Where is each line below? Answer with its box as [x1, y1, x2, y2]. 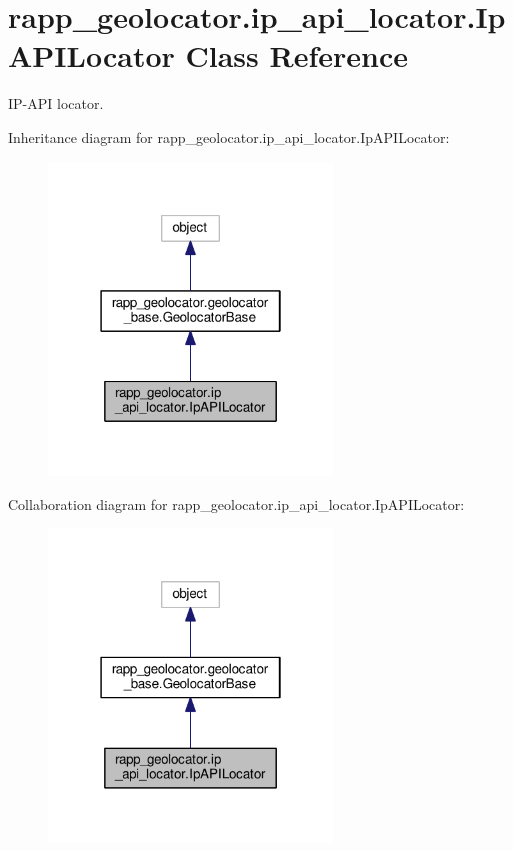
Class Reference [185, 35, 408, 76]
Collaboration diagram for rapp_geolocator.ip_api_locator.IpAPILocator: [8, 493, 465, 514]
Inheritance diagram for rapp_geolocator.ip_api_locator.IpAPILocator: [8, 126, 450, 147]
